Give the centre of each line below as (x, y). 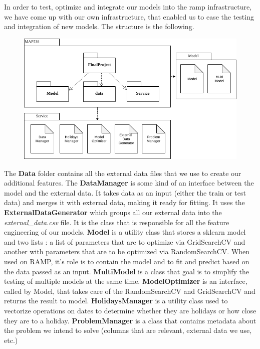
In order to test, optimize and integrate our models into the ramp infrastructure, (128, 7)
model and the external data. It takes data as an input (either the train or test (125, 192)
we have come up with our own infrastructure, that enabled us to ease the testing (129, 16)
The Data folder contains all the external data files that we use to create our (123, 173)
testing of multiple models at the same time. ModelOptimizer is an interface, (126, 281)
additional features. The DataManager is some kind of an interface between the (129, 183)
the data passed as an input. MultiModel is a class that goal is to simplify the (127, 271)
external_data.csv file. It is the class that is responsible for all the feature (117, 222)
